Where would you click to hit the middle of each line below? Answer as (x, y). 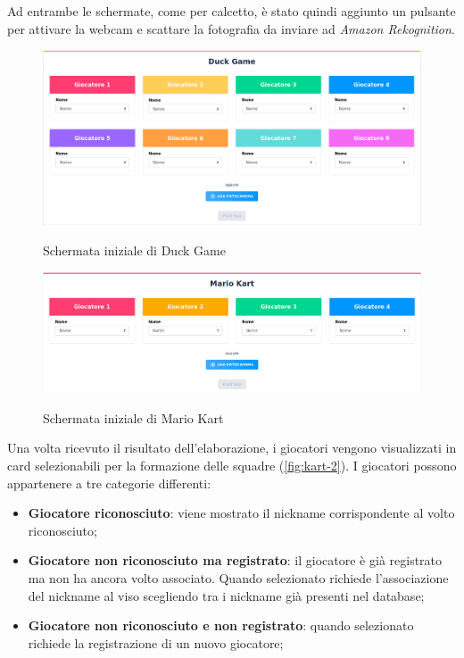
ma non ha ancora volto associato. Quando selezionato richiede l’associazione (238, 577)
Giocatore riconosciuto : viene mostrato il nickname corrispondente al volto (241, 513)
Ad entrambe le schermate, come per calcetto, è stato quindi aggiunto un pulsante (232, 11)
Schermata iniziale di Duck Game (134, 250)
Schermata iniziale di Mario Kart (133, 417)
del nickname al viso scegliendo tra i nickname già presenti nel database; (226, 595)
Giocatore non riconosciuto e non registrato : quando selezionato (221, 625)
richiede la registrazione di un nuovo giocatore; (156, 642)
